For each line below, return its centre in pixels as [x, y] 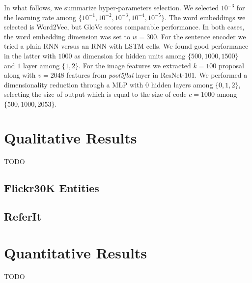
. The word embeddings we [205, 17]
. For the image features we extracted [135, 65]
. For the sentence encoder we [201, 36]
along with [20, 75]
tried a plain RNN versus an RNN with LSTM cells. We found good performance [126, 46]
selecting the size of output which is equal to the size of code [95, 94]
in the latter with [30, 55]
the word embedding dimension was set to [67, 36]
